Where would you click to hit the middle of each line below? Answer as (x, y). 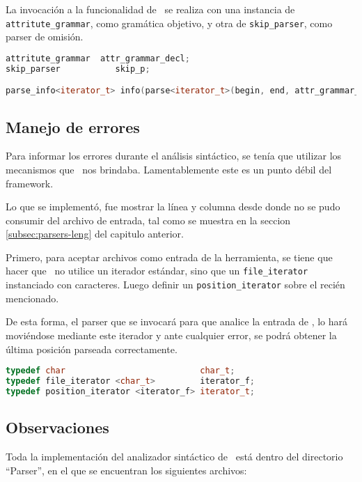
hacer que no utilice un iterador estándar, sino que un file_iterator (157, 271)
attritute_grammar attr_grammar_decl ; (98, 58)
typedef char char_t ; (120, 371)
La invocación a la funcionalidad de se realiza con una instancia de (150, 9)
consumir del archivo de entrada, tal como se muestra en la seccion (148, 220)
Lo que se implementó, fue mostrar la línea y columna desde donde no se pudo (173, 207)
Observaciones (57, 427)
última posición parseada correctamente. (92, 349)
